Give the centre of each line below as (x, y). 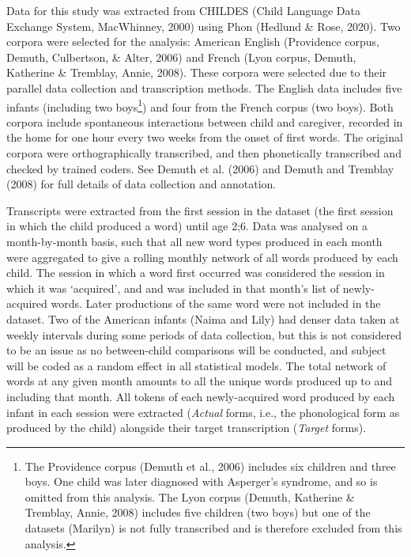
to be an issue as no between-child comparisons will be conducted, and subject (196, 350)
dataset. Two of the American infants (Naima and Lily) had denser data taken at (203, 318)
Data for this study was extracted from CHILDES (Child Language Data (183, 10)
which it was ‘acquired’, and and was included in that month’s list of (173, 288)
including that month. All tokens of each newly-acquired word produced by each (201, 396)
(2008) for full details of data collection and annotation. (141, 184)
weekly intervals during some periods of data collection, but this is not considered (204, 334)
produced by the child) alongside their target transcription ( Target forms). (187, 428)
